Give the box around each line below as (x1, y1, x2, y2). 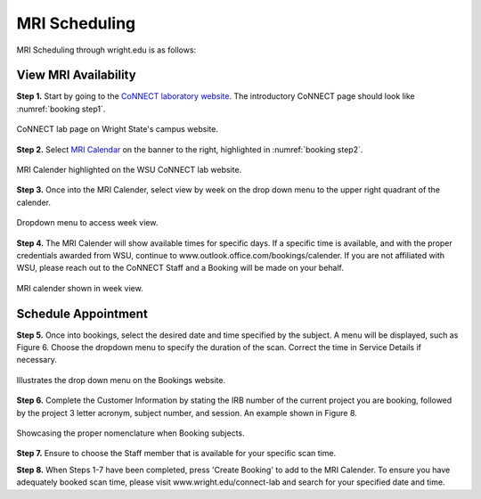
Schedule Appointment (16, 306, 149, 321)
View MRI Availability (16, 68, 137, 83)
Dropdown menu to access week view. (16, 217, 159, 228)
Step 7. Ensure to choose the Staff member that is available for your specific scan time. (16, 448, 337, 459)
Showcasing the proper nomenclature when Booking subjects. (16, 428, 245, 438)
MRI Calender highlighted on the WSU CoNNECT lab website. (16, 165, 242, 176)
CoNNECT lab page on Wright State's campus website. (16, 124, 218, 135)
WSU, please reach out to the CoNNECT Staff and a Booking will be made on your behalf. (16, 263, 345, 274)
